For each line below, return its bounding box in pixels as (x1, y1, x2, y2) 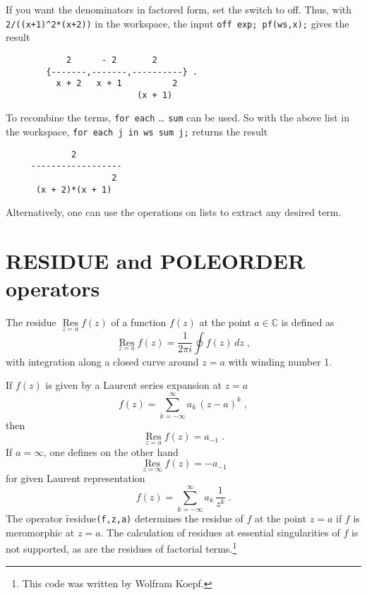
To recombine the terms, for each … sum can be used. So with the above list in (6, 110, 350, 125)
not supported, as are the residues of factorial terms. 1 (6, 539, 237, 556)
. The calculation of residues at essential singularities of (100, 524, 340, 539)
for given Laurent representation (6, 471, 145, 486)
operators (6, 274, 100, 303)
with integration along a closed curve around (6, 354, 199, 368)
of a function (111, 315, 167, 330)
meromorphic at (6, 524, 75, 539)
